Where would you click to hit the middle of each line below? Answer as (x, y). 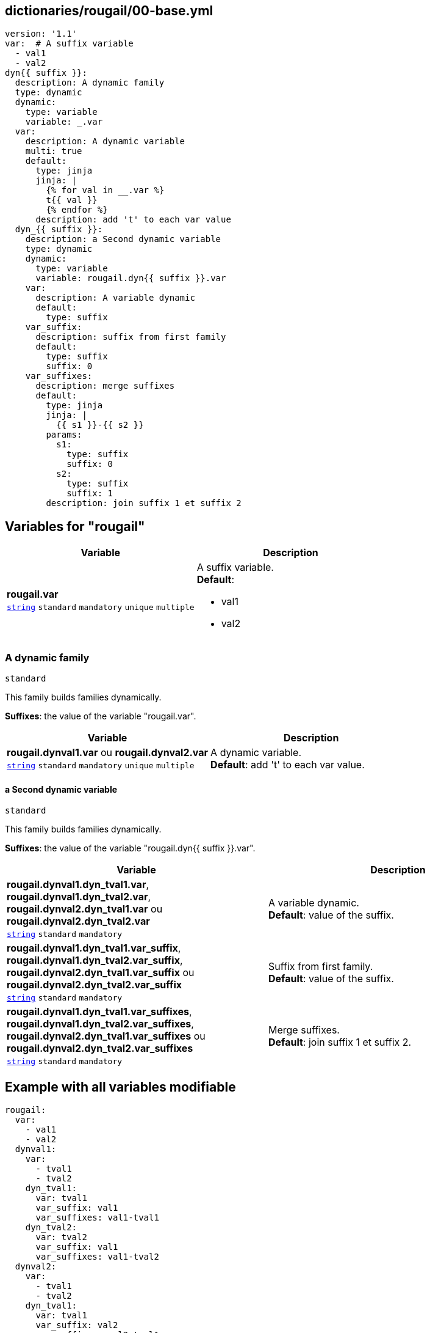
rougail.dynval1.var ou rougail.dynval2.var (108, 753)
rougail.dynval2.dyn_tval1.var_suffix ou (101, 973)
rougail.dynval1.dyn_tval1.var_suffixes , (99, 1012)
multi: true (54, 151)
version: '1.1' (41, 34)
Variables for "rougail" (75, 526)
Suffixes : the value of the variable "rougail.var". (101, 716)
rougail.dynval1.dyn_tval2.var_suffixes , (100, 1024)
